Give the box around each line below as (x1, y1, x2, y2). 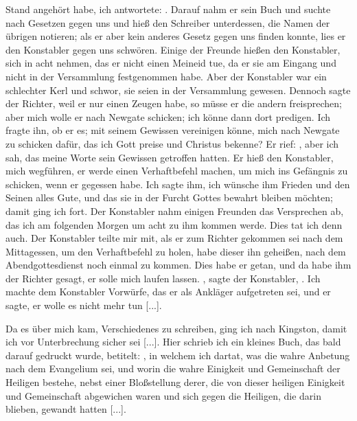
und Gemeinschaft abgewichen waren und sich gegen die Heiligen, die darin (5, 388, 321, 402)
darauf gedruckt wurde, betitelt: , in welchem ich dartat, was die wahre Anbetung (5, 348, 350, 362)
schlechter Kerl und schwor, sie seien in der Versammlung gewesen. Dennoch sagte (5, 82, 351, 97)
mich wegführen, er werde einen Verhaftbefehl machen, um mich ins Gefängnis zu (5, 163, 348, 178)
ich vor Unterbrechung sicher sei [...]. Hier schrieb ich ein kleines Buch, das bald (5, 334, 341, 349)
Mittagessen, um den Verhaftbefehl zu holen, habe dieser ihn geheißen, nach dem (5, 244, 346, 258)
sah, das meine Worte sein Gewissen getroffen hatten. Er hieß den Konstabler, (5, 150, 334, 164)
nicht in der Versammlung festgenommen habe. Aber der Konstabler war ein (5, 69, 327, 83)
